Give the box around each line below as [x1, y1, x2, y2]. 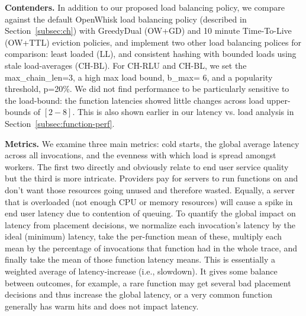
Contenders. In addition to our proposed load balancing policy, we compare [5, 1, 285, 13]
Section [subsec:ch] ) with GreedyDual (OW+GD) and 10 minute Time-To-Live [5, 24, 292, 37]
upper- [266, 94, 291, 106]
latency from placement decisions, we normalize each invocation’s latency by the [5, 218, 296, 231]
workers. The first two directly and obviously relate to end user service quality [5, 160, 289, 173]
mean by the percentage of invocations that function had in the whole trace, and [5, 241, 298, 254]
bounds [5, 106, 31, 118]
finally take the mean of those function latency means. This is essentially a [5, 253, 275, 266]
